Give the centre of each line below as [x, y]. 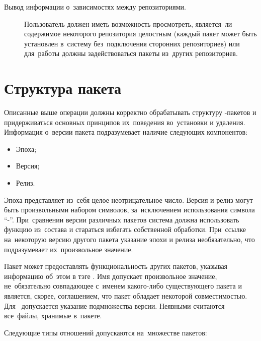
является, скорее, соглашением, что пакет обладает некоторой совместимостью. [126, 296]
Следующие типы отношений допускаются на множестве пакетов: [106, 332]
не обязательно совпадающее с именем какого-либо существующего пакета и [123, 286]
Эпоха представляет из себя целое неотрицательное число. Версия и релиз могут [128, 200]
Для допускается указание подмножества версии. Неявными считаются [114, 305]
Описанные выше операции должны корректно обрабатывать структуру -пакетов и [130, 112]
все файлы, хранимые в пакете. [53, 316]
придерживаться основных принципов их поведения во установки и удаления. [125, 122]
